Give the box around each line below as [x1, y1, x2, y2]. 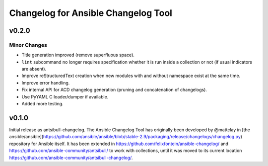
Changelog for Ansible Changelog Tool [9, 7, 172, 18]
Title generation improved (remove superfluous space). [21, 52, 135, 58]
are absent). [21, 66, 47, 72]
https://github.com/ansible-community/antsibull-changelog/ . [9, 155, 133, 161]
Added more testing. [21, 101, 64, 107]
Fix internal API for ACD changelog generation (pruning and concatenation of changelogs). [21, 87, 207, 93]
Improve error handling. [21, 80, 70, 85]
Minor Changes [9, 41, 47, 48]
